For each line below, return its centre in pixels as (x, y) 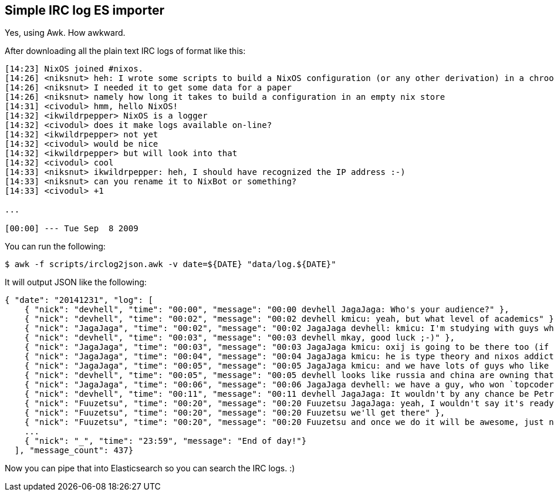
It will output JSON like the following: (76, 282)
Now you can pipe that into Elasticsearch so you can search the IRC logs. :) (150, 468)
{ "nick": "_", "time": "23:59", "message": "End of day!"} (165, 441)
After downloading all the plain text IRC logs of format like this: (125, 51)
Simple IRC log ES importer (85, 10)
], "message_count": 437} (74, 451)
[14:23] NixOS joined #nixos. (74, 69)
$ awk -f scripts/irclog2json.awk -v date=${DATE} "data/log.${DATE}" (170, 264)
